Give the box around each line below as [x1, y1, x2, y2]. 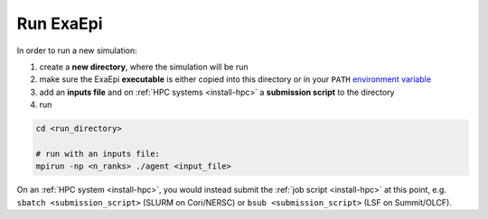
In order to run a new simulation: [16, 45, 137, 56]
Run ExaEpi [16, 14, 103, 33]
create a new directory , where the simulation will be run [39, 61, 249, 72]
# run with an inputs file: [35, 149, 160, 159]
